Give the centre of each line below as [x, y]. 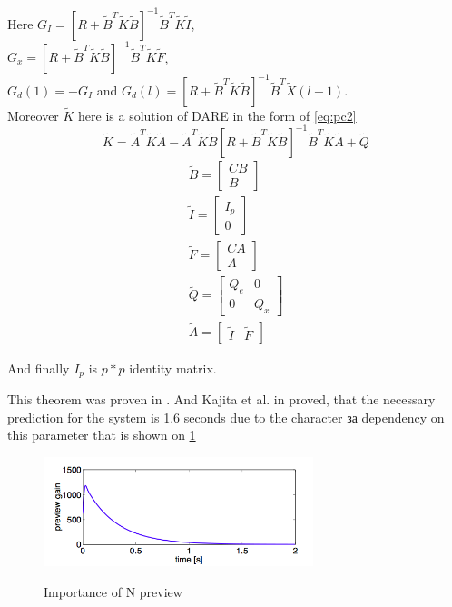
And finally [39, 368]
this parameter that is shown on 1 [102, 435]
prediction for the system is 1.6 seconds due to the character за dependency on [226, 417]
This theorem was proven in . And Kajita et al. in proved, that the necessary [221, 399]
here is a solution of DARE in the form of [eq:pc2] [217, 115]
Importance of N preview [113, 591]
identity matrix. [173, 368]
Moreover [33, 115]
